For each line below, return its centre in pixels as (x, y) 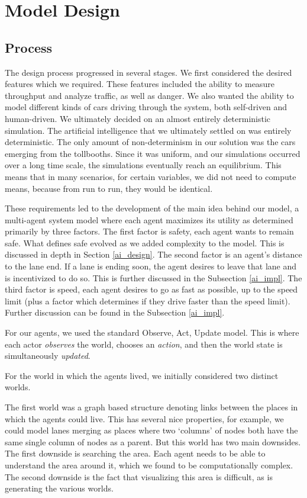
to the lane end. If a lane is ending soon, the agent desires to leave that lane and (151, 266)
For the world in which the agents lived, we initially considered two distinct (142, 375)
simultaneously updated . (48, 356)
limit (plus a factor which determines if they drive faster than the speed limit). (148, 301)
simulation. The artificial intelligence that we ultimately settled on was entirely (148, 130)
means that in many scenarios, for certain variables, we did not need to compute (151, 176)
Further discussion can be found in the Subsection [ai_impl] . (115, 312)
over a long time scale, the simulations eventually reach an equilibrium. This (143, 165)
